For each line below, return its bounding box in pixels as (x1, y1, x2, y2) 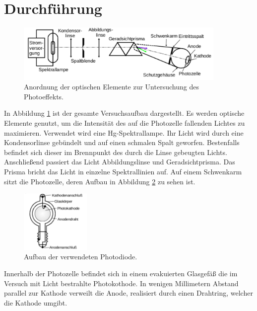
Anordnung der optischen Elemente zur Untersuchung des (24, 81, 199, 92)
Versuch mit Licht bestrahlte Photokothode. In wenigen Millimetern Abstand (4, 278, 239, 288)
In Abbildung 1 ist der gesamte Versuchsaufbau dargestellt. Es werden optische (4, 108, 245, 118)
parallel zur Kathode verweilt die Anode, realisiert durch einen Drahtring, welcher (4, 288, 253, 298)
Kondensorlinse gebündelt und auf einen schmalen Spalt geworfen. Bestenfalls (4, 137, 240, 148)
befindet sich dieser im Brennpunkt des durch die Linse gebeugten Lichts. (4, 147, 227, 157)
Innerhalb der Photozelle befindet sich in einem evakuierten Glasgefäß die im (4, 268, 238, 279)
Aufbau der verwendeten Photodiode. (24, 251, 137, 262)
